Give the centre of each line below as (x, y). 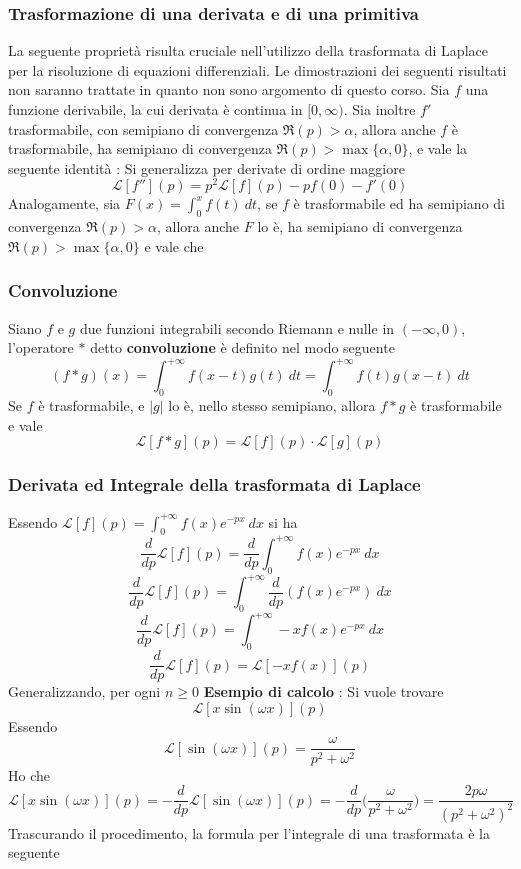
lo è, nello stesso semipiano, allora (272, 405)
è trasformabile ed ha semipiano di (399, 203)
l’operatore (41, 347)
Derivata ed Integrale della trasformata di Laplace (214, 484)
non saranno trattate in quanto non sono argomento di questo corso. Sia (229, 89)
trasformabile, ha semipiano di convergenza (140, 148)
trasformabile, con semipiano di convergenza (143, 128)
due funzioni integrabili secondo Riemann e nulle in (237, 327)
